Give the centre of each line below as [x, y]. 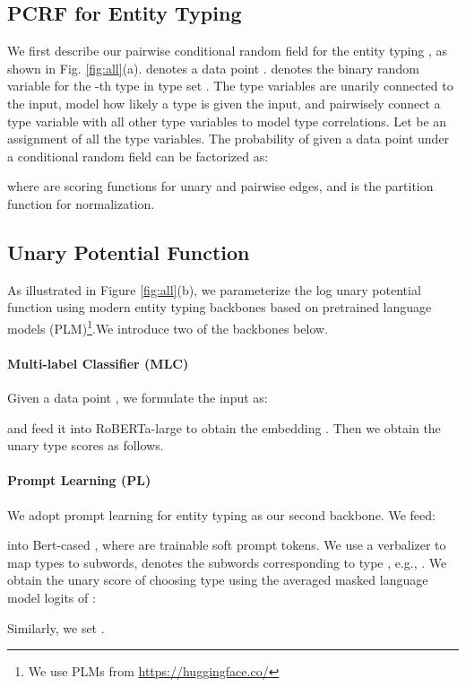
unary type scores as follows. [86, 445]
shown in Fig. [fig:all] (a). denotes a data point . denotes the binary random [213, 68]
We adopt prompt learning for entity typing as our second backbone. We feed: [221, 514]
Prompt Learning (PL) [79, 480]
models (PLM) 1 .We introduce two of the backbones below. [168, 326]
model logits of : [52, 597]
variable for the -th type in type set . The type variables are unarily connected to [230, 86]
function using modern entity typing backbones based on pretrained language [220, 307]
